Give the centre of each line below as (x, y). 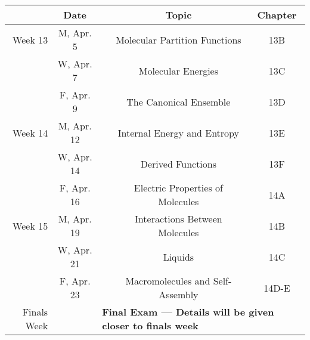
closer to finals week (150, 325)
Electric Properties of (178, 188)
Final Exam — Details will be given (188, 312)
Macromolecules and (168, 281)
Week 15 (30, 225)
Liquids (179, 256)
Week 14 (30, 132)
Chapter (277, 15)
